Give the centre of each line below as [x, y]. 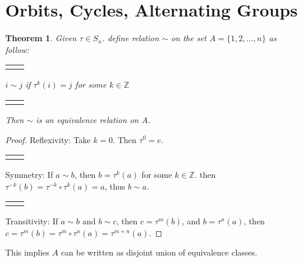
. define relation [130, 38]
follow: [17, 49]
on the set [189, 38]
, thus [115, 186]
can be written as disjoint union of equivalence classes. [159, 252]
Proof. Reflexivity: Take [48, 139]
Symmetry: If [29, 175]
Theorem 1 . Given [41, 38]
